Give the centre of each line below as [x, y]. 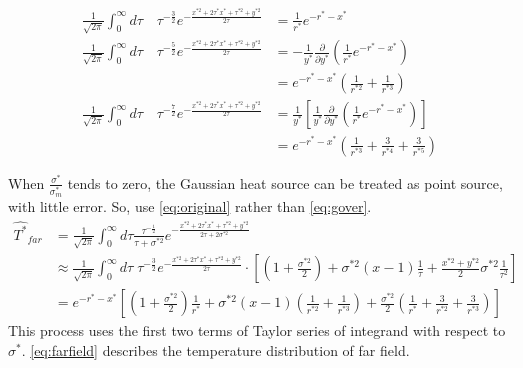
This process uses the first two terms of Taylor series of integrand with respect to [257, 330]
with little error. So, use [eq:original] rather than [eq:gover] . [190, 206]
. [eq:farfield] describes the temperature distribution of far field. [215, 350]
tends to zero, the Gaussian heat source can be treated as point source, [285, 182]
